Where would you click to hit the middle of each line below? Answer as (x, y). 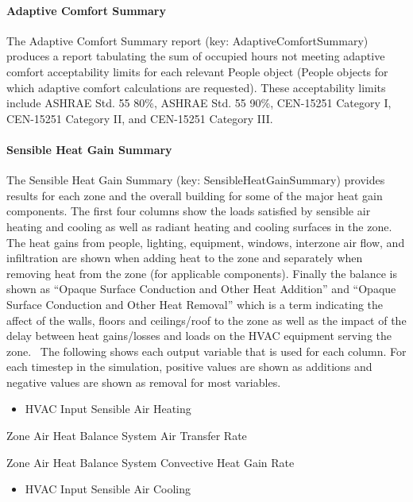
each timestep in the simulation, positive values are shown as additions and (189, 367)
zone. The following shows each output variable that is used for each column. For (206, 351)
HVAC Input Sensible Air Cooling (108, 489)
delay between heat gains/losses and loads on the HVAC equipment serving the (199, 336)
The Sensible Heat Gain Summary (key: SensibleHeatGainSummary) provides (196, 180)
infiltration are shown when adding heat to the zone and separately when (185, 258)
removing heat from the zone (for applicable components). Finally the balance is (202, 273)
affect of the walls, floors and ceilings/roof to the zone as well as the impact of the (206, 320)
